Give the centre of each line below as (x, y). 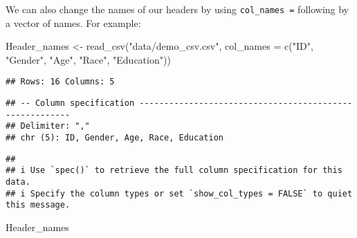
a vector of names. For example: (73, 22)
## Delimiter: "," (48, 126)
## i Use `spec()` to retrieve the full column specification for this (174, 171)
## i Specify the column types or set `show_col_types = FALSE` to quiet (179, 193)
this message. (38, 205)
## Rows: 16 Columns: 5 (60, 82)
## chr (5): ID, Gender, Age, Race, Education (115, 138)
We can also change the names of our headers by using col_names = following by (177, 9)
